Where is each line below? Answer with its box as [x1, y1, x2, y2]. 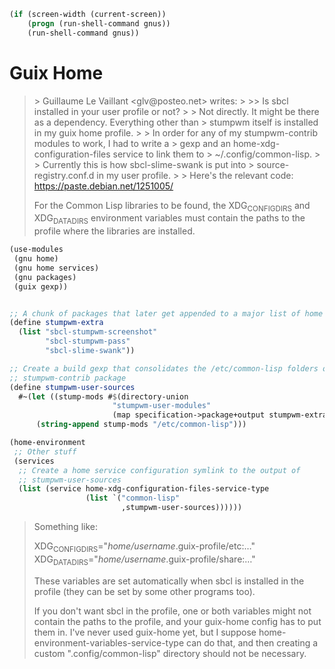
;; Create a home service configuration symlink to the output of [18, 465, 301, 475]
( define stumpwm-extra [9, 318, 104, 328]
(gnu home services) [13, 263, 100, 273]
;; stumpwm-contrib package [9, 373, 127, 383]
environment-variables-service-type [33, 636, 185, 649]
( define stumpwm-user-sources [9, 382, 136, 392]
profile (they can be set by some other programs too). [33, 585, 256, 597]
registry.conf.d [33, 169, 95, 181]
